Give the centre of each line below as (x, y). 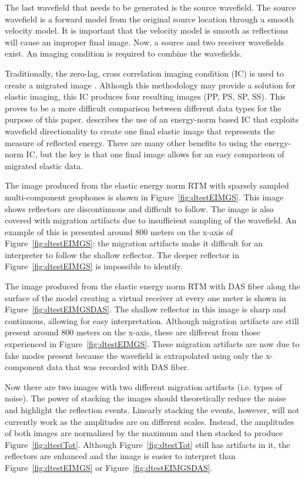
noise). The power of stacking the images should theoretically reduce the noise (145, 398)
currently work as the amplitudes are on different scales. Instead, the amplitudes (150, 421)
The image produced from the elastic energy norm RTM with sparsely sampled (147, 185)
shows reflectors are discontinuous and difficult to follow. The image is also (139, 208)
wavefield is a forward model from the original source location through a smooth (150, 19)
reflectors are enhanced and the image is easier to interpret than (120, 456)
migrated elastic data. (44, 165)
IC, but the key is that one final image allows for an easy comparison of (155, 154)
